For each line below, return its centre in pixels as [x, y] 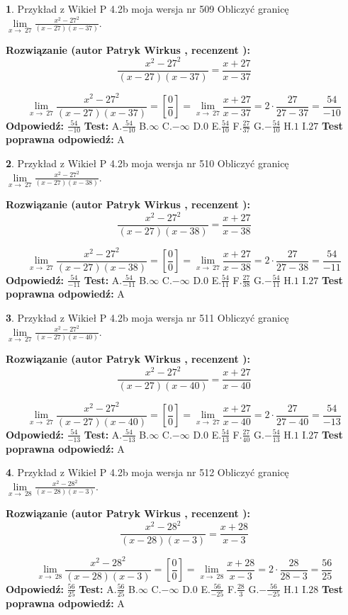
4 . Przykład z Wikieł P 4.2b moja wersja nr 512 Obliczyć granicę [147, 472]
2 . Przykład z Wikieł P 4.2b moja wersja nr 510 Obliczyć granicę [147, 163]
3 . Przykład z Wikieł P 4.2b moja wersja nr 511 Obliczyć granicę [147, 318]
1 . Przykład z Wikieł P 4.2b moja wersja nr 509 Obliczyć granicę [147, 9]
